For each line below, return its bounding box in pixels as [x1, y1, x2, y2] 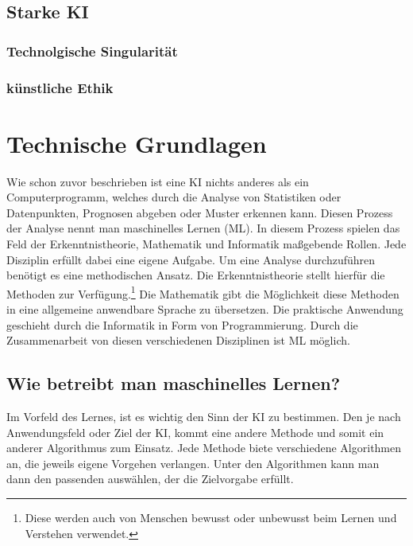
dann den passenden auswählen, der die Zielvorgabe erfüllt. [6, 470, 294, 487]
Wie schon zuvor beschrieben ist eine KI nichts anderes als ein [6, 173, 309, 189]
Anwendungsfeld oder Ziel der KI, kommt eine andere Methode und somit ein [6, 423, 384, 440]
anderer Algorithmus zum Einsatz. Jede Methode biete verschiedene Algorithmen [6, 439, 402, 456]
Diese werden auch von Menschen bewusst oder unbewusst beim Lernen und [25, 509, 397, 525]
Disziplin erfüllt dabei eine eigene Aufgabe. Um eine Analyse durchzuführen [6, 251, 376, 267]
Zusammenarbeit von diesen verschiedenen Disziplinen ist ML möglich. [6, 332, 350, 349]
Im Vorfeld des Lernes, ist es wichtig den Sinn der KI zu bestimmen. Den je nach [6, 408, 401, 424]
